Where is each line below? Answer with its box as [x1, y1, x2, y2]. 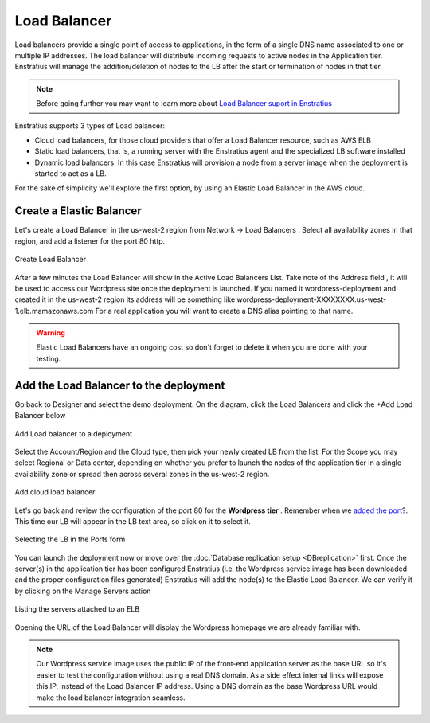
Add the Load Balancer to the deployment [14, 378, 225, 392]
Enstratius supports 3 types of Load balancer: [14, 120, 166, 131]
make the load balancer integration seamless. [36, 693, 186, 702]
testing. [36, 354, 61, 363]
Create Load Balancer [14, 255, 87, 264]
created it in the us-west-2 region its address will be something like [14, 295, 236, 304]
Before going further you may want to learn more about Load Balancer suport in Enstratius [36, 99, 332, 108]
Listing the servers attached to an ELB [14, 604, 140, 614]
